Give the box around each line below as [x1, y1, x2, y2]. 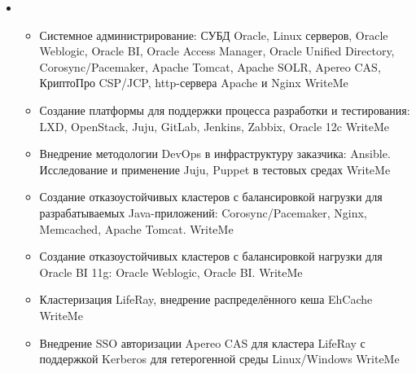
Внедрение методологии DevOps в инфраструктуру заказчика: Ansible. [39, 145, 391, 162]
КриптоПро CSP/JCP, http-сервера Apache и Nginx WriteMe [39, 74, 348, 91]
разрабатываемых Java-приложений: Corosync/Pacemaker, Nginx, [39, 204, 367, 221]
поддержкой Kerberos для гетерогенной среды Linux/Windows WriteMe [39, 350, 400, 367]
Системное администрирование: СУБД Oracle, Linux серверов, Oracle [39, 26, 388, 43]
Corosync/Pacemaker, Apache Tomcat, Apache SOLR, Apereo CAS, [39, 58, 381, 75]
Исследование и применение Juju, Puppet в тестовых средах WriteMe [39, 160, 391, 178]
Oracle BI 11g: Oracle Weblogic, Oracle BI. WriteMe [39, 263, 303, 280]
